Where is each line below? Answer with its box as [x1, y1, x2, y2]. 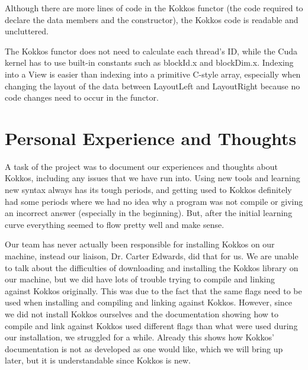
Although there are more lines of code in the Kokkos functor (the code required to [5, 2, 303, 14]
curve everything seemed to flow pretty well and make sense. [5, 218, 224, 230]
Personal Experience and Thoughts [5, 126, 297, 150]
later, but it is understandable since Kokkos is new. [5, 354, 191, 366]
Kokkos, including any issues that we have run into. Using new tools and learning [5, 172, 300, 184]
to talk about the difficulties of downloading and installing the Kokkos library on [5, 261, 299, 274]
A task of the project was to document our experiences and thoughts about [5, 160, 278, 172]
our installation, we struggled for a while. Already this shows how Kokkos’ [5, 331, 274, 343]
